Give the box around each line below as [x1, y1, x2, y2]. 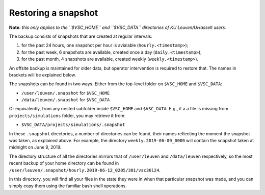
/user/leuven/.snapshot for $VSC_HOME [21, 90, 110, 96]
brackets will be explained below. [9, 72, 76, 78]
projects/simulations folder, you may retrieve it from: [9, 113, 126, 119]
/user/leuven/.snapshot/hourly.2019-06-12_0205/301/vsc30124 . [9, 167, 160, 173]
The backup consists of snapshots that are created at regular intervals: [9, 33, 153, 39]
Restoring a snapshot [9, 7, 98, 18]
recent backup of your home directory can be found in [9, 160, 119, 166]
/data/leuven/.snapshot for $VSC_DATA [21, 97, 110, 103]
